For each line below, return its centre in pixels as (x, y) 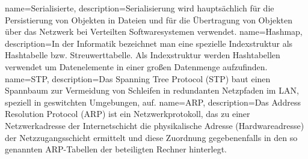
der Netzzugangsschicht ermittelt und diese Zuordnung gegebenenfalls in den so (151, 137)
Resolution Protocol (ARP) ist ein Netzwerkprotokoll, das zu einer (128, 114)
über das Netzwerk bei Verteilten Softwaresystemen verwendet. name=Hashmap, (154, 31)
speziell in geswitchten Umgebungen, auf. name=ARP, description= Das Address (153, 102)
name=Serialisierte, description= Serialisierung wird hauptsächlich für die (140, 8)
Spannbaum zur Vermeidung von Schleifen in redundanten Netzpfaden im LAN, (152, 90)
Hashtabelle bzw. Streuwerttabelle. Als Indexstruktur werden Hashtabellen (143, 55)
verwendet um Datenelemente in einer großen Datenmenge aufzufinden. (136, 66)
